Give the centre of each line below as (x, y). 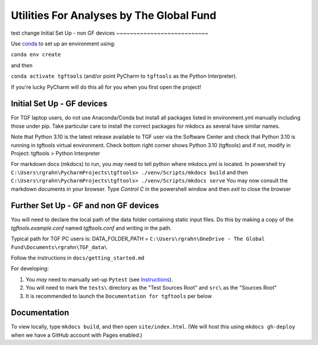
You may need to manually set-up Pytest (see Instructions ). (99, 279)
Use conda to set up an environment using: (63, 44)
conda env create (36, 55)
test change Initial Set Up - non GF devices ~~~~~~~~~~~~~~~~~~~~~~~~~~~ (110, 33)
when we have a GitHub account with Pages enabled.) (77, 335)
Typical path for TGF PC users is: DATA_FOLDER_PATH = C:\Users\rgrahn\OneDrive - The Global (138, 239)
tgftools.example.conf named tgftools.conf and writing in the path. (91, 228)
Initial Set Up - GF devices (59, 104)
